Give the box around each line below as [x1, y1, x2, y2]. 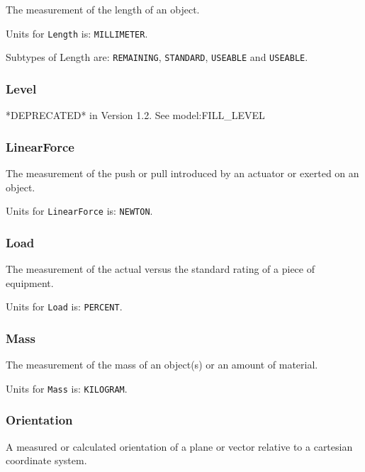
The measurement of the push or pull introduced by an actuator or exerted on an [6, 165, 359, 180]
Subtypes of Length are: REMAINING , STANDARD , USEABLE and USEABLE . [6, 50, 308, 64]
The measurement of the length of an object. [6, 2, 200, 16]
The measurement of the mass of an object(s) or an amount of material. [6, 357, 318, 372]
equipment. [6, 275, 54, 290]
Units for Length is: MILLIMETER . [6, 26, 148, 40]
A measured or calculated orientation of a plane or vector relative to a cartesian [6, 439, 353, 454]
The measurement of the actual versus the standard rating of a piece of [6, 262, 315, 276]
